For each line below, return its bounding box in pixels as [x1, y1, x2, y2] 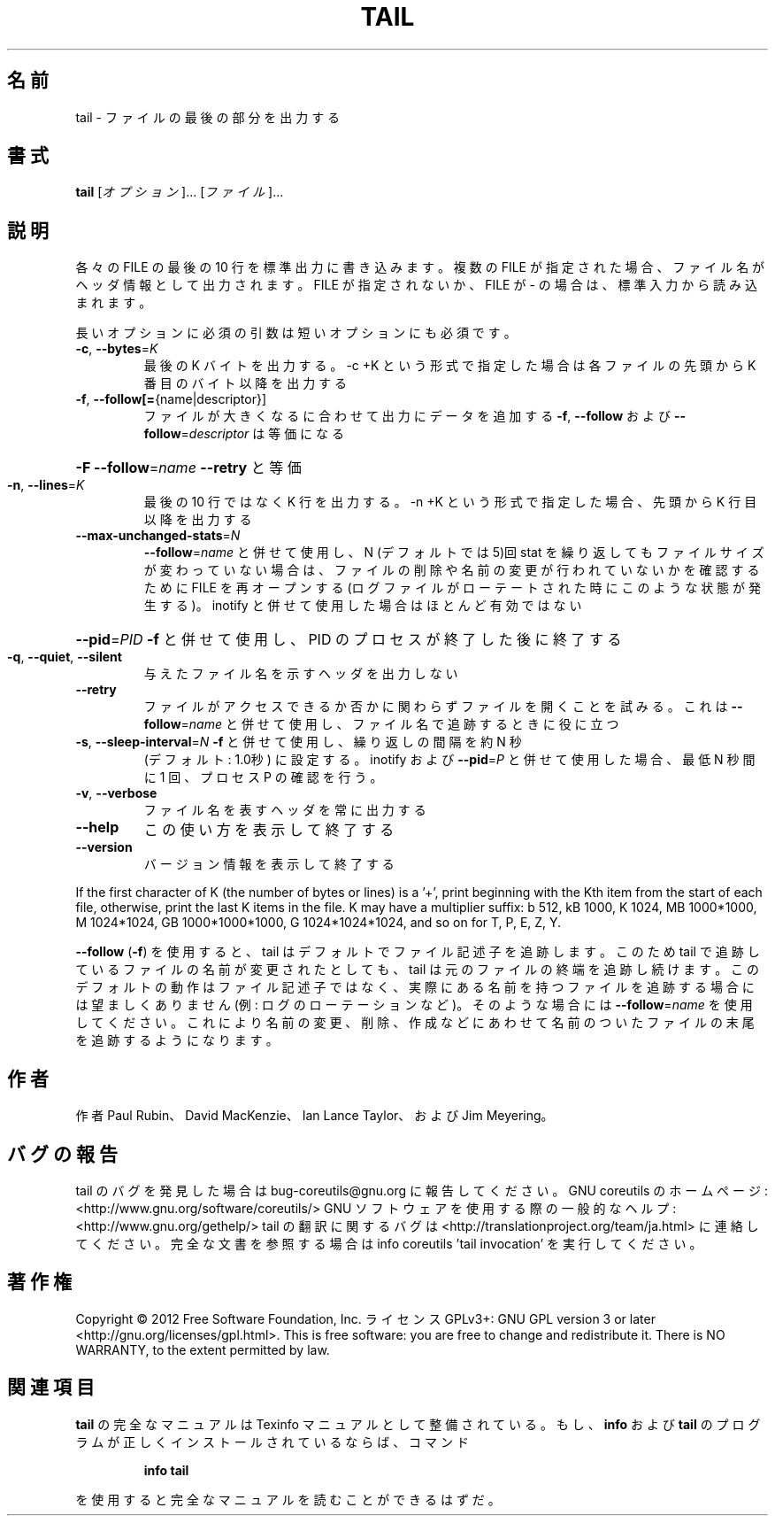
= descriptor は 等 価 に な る [180, 426, 344, 442]
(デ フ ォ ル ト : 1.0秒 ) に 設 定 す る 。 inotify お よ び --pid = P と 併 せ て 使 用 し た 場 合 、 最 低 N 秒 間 [143, 752, 756, 768]
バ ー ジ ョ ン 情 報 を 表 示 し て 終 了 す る [143, 856, 395, 872]
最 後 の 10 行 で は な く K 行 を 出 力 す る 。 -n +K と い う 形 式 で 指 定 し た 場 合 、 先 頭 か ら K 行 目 [143, 494, 757, 510]
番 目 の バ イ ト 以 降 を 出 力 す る [143, 375, 348, 391]
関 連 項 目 [7, 1376, 95, 1399]
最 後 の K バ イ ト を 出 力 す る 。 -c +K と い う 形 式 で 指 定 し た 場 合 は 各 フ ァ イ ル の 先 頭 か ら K [143, 358, 756, 374]
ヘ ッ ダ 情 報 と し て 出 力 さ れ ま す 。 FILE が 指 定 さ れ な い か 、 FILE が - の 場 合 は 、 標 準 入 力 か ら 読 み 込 [75, 277, 757, 293]
